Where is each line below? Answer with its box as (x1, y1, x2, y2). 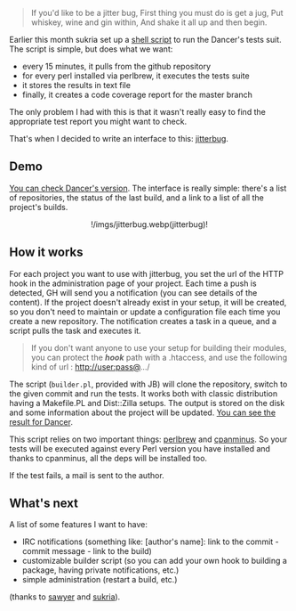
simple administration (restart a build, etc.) (21, 574, 178, 585)
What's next (9, 496, 78, 511)
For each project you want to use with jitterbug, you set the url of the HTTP (9, 268, 284, 279)
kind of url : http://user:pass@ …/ (30, 361, 150, 372)
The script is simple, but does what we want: (9, 44, 173, 54)
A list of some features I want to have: (9, 519, 148, 530)
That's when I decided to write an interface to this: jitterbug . (9, 134, 229, 143)
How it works (9, 245, 84, 260)
